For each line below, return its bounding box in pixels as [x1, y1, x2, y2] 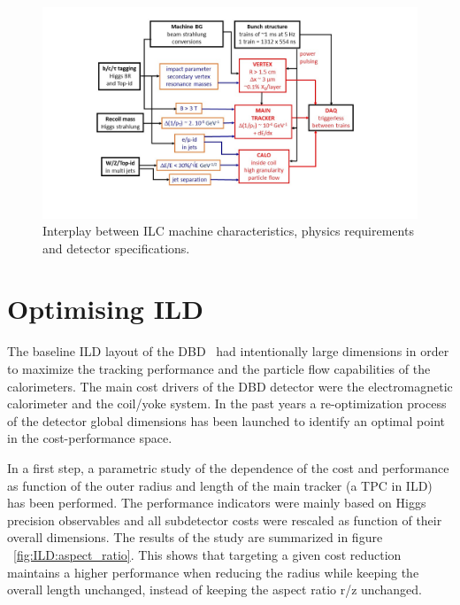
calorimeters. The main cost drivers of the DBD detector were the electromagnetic [7, 376, 453, 395]
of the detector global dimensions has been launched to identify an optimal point [7, 411, 445, 430]
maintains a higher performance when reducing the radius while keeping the [7, 562, 419, 581]
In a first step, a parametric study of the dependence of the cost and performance [7, 458, 449, 477]
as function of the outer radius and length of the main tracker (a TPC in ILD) [7, 476, 433, 494]
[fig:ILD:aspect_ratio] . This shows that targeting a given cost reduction [13, 545, 402, 563]
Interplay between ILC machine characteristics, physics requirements [42, 221, 414, 240]
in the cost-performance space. [7, 429, 172, 447]
